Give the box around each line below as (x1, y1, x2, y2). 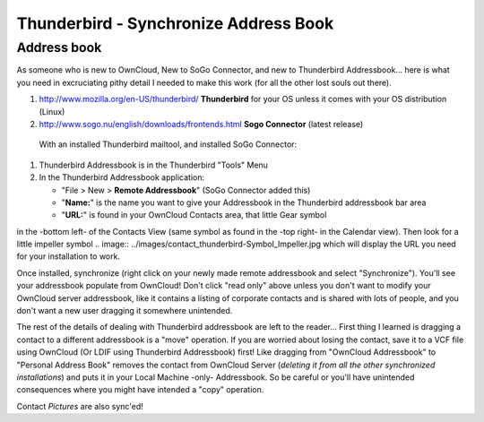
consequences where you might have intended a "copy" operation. (16, 384, 264, 395)
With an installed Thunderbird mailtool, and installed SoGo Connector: (39, 139, 298, 150)
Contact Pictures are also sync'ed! (16, 400, 143, 411)
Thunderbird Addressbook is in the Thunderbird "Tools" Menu (39, 159, 269, 170)
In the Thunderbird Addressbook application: (39, 172, 205, 183)
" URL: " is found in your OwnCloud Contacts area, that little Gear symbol (61, 210, 327, 220)
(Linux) (39, 106, 65, 116)
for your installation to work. (16, 251, 121, 262)
